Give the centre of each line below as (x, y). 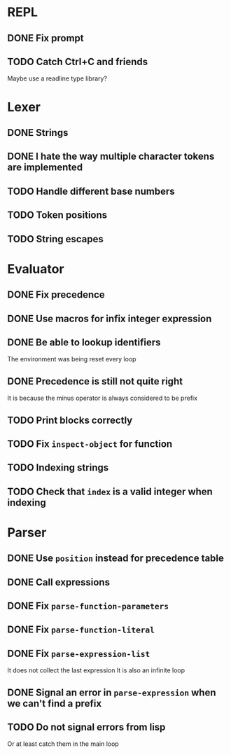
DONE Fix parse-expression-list (79, 653)
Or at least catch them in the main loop (63, 744)
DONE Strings (38, 133)
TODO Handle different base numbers (91, 191)
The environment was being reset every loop (72, 359)
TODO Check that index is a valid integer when (110, 491)
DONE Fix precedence (56, 295)
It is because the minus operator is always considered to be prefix (103, 398)
